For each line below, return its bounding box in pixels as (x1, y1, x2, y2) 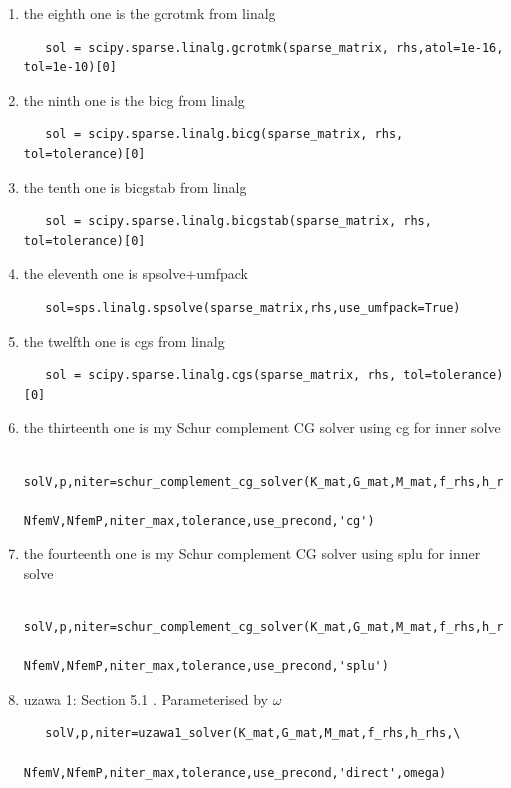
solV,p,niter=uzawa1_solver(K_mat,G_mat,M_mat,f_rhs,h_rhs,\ (45, 726, 461, 741)
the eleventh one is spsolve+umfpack (23, 263, 249, 284)
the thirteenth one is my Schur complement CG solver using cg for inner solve (23, 417, 501, 438)
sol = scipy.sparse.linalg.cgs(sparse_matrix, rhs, (45, 368, 397, 383)
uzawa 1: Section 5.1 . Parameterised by (23, 688, 268, 709)
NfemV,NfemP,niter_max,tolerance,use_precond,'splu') (23, 659, 389, 674)
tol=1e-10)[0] (23, 60, 117, 75)
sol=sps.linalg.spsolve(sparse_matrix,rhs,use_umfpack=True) (45, 300, 461, 315)
